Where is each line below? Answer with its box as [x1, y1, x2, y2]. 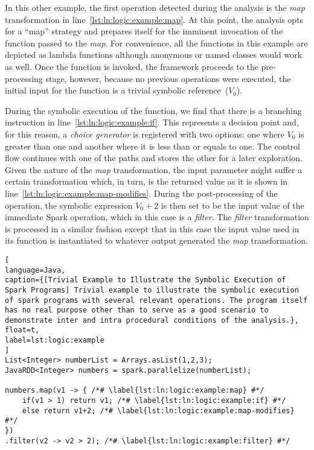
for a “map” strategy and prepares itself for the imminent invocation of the [5, 25, 283, 37]
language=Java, [5, 265, 66, 274]
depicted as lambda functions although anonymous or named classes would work [5, 48, 303, 61]
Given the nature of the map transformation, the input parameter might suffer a [5, 163, 303, 176]
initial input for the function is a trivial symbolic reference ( [5, 84, 229, 97]
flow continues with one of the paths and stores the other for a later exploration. [5, 151, 303, 164]
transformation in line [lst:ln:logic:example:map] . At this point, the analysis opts [5, 13, 304, 25]
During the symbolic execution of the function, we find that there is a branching [5, 104, 302, 116]
